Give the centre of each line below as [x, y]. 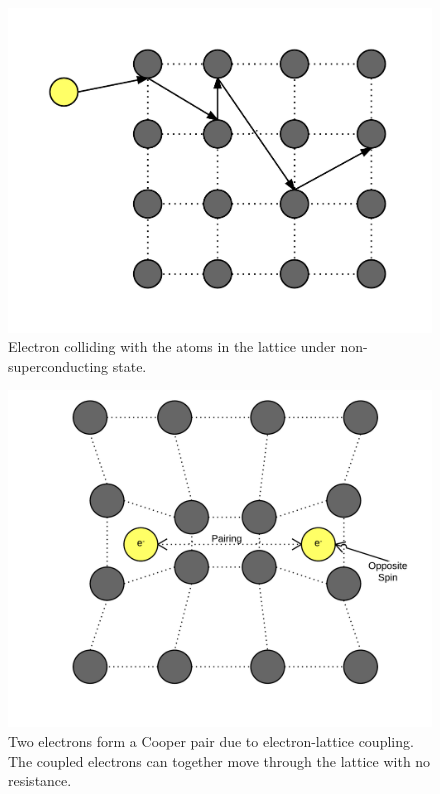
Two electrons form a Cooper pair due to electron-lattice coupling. [211, 740]
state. [129, 365]
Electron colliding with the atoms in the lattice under [172, 346]
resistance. [40, 780]
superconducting [58, 365]
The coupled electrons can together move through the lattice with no [219, 760]
